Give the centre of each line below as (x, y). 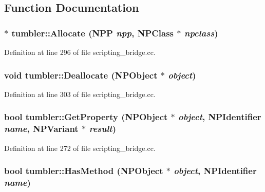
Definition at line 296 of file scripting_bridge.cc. (80, 52)
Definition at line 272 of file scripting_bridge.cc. (80, 148)
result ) (102, 129)
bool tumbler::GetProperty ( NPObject (86, 117)
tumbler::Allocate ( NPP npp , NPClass (93, 33)
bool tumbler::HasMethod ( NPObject (84, 171)
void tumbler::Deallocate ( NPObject (81, 75)
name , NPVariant (41, 129)
